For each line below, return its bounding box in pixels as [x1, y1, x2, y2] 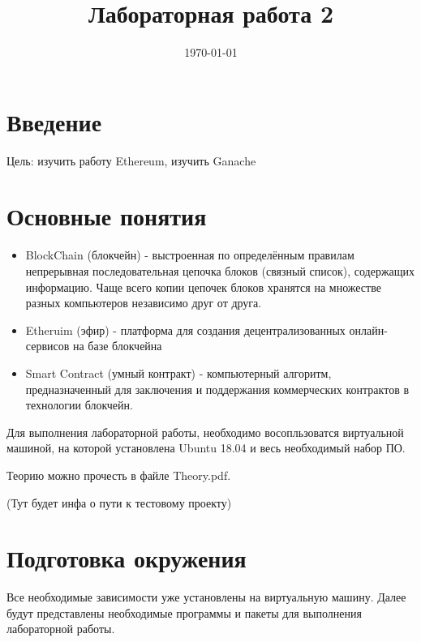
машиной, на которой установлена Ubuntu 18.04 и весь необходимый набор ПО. [6, 439, 406, 456]
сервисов [25, 337, 70, 354]
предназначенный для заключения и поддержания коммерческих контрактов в [25, 380, 410, 397]
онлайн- [349, 321, 388, 338]
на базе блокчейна [72, 337, 162, 354]
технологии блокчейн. [25, 396, 133, 413]
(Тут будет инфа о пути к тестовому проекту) [6, 494, 232, 511]
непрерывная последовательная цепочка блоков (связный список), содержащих [25, 262, 415, 279]
